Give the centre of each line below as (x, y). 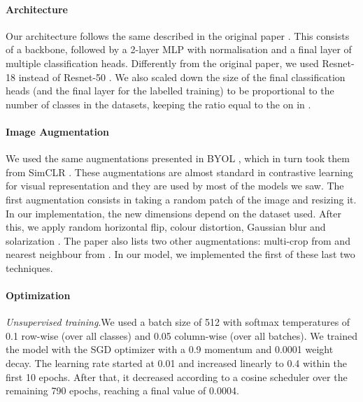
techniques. (29, 267)
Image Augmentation (57, 131)
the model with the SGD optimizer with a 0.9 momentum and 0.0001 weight (170, 349)
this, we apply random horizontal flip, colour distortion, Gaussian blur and (166, 227)
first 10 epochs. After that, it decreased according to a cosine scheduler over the (177, 376)
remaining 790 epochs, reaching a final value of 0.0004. (122, 390)
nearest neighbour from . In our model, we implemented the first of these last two (180, 254)
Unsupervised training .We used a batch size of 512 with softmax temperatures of (178, 322)
